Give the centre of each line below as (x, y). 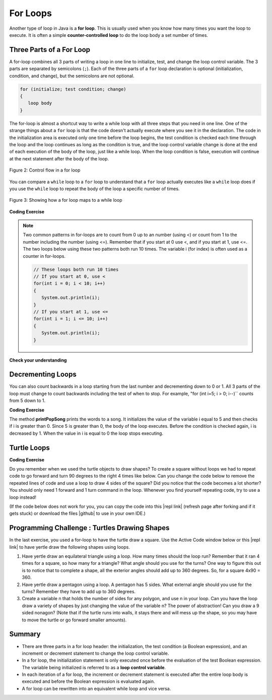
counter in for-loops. (44, 256)
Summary (25, 634)
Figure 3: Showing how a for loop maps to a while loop (66, 200)
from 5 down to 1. (27, 400)
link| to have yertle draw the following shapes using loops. (70, 547)
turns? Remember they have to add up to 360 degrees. (79, 592)
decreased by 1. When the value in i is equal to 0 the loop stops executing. (86, 433)
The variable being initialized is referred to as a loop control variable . (94, 667)
